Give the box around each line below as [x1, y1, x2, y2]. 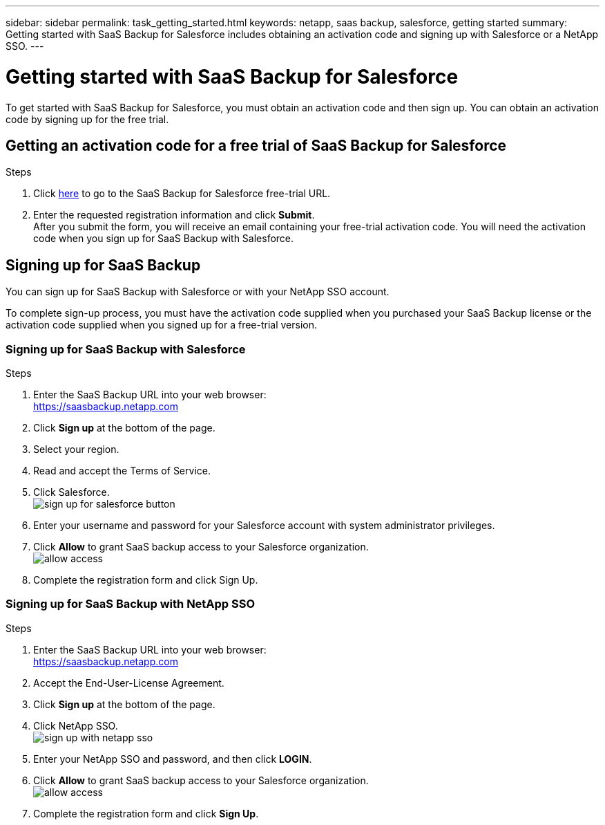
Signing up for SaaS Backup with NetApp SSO [6, 597, 256, 611]
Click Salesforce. [33, 485, 110, 498]
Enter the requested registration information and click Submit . [33, 209, 315, 221]
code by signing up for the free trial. [6, 113, 169, 125]
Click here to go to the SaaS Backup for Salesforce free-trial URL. [33, 187, 331, 200]
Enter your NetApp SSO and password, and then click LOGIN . [33, 752, 312, 765]
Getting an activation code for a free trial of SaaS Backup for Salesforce [6, 136, 507, 154]
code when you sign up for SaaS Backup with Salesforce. [33, 232, 294, 245]
